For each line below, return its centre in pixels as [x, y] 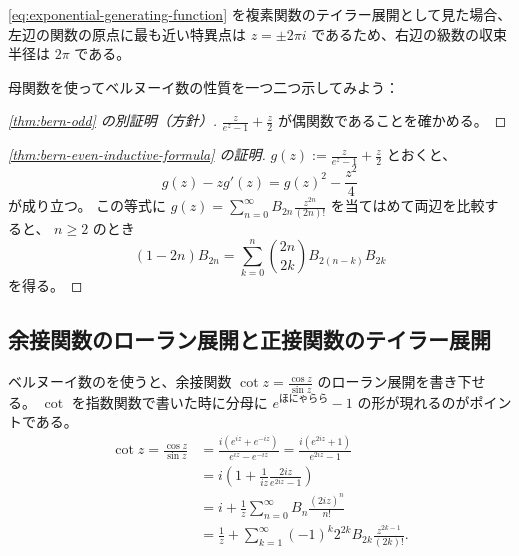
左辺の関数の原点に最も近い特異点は [127, 33]
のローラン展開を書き [387, 381]
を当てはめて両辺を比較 [407, 205]
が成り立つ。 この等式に [87, 205]
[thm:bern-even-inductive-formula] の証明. [137, 154]
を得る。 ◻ [45, 285]
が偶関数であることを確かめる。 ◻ [392, 120]
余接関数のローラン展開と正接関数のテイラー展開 [249, 339]
